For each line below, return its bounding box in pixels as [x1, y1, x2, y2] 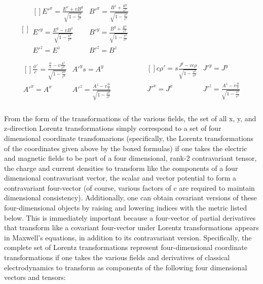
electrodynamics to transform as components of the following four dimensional [4, 262, 247, 272]
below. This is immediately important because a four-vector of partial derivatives [4, 212, 256, 223]
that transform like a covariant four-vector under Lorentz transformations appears [4, 222, 259, 233]
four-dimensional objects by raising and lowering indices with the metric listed [4, 202, 247, 213]
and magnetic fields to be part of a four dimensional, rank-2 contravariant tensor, [4, 153, 257, 163]
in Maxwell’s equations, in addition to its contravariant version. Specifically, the [4, 232, 252, 242]
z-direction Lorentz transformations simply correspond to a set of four [4, 123, 221, 133]
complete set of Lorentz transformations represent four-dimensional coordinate [4, 242, 247, 253]
